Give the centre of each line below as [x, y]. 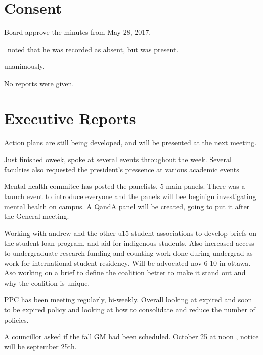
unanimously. [25, 66]
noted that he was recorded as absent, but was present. [93, 49]
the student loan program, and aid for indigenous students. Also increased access [129, 243]
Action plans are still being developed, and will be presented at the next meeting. [130, 142]
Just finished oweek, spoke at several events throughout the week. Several [118, 159]
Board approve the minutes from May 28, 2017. [78, 32]
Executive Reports [70, 118]
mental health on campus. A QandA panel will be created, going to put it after [127, 206]
